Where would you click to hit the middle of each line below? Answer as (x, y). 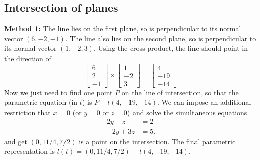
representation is (29, 151)
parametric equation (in (41, 102)
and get (16, 141)
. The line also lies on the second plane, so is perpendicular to (161, 38)
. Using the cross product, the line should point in (171, 48)
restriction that (27, 112)
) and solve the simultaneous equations (187, 112)
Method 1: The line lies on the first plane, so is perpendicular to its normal (123, 29)
